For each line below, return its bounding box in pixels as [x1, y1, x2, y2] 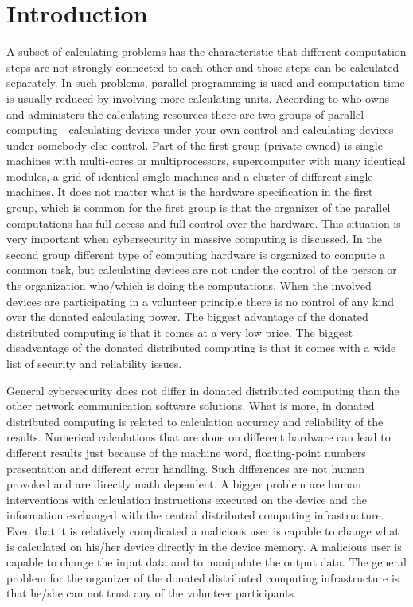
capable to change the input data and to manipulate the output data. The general [6, 554, 407, 570]
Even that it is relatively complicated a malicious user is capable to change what [6, 522, 399, 538]
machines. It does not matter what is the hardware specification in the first [6, 183, 373, 200]
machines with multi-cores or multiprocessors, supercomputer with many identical [6, 152, 406, 169]
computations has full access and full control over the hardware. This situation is [6, 214, 401, 231]
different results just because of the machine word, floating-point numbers [6, 444, 366, 460]
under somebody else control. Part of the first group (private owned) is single [6, 136, 383, 153]
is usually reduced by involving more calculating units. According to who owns [6, 89, 390, 106]
